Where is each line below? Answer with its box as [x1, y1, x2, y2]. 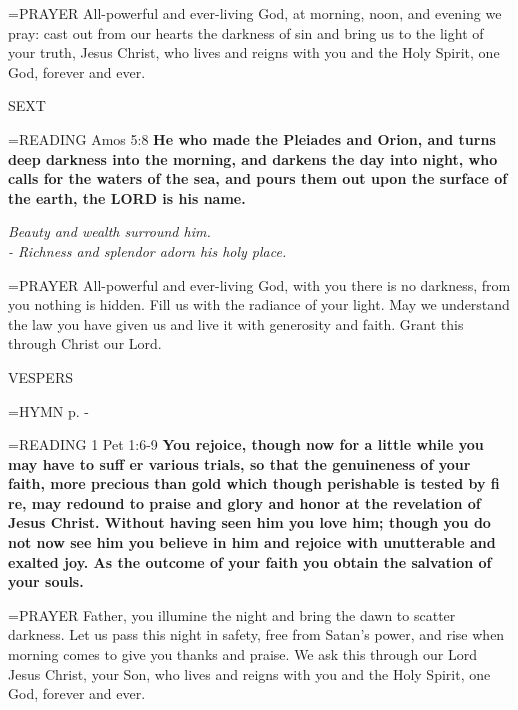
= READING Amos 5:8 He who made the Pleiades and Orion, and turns [8, 128, 496, 149]
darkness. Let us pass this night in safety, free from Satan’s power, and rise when [8, 624, 505, 645]
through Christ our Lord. [8, 333, 162, 354]
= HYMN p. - [8, 400, 89, 421]
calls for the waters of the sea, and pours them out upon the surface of [8, 168, 508, 189]
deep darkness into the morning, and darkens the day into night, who [8, 148, 498, 169]
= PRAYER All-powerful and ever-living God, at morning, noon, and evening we [8, 3, 502, 23]
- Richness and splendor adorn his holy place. [8, 240, 287, 261]
